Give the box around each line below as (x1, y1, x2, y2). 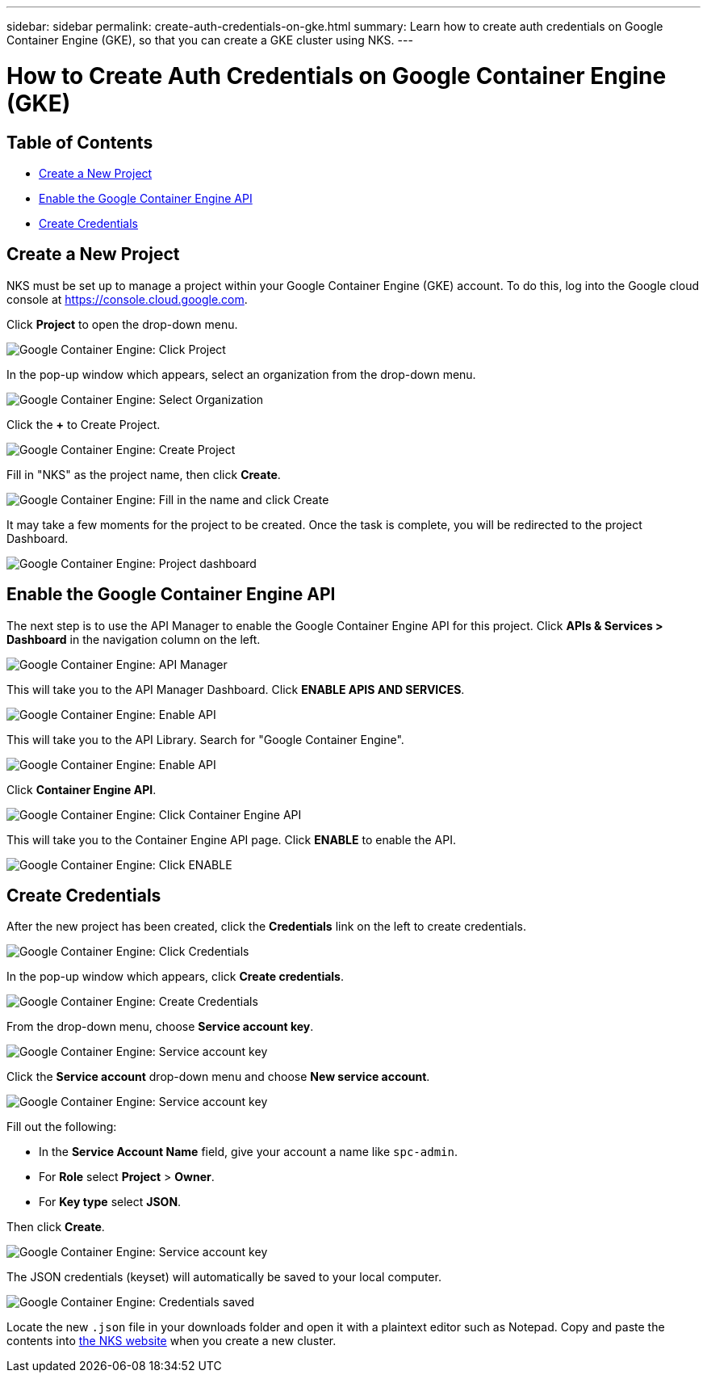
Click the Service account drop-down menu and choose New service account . (6, 1070, 430, 1084)
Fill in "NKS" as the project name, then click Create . (6, 467, 281, 481)
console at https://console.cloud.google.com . (6, 292, 248, 306)
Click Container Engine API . (6, 782, 157, 797)
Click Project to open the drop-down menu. (6, 317, 238, 331)
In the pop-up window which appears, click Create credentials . (6, 969, 344, 984)
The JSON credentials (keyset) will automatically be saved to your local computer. (6, 1270, 441, 1284)
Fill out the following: (6, 1120, 117, 1134)
